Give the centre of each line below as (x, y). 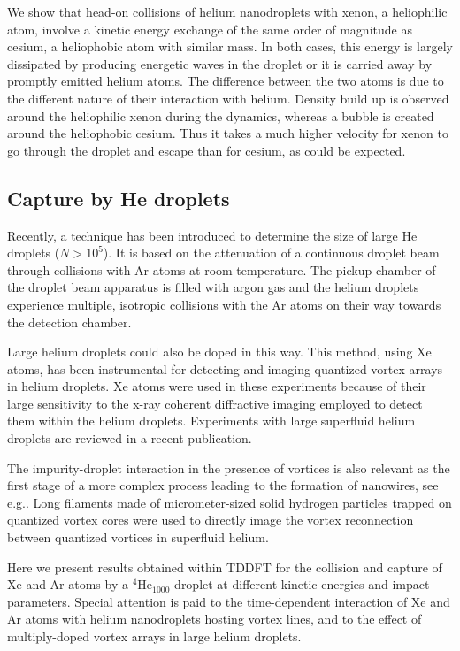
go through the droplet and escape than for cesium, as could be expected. (207, 150)
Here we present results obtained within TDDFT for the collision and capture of (225, 567)
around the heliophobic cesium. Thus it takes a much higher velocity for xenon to (228, 133)
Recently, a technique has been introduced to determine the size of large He (212, 235)
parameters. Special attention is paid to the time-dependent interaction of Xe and (229, 601)
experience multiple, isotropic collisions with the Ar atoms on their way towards (224, 304)
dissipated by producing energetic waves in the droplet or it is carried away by (220, 63)
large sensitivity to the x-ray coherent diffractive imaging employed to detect (215, 403)
